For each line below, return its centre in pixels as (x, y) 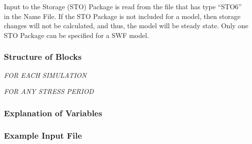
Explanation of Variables (53, 113)
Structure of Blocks (43, 57)
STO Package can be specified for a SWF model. (76, 35)
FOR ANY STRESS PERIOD (49, 91)
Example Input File (43, 135)
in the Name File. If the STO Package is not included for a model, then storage (122, 16)
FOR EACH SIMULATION (45, 75)
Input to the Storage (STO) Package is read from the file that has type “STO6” (123, 6)
